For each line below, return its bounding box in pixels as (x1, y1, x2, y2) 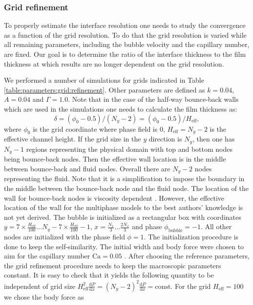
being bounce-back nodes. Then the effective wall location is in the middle (4, 154, 226, 164)
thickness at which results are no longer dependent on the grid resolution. (4, 58, 224, 69)
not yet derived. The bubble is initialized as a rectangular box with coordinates (4, 211, 241, 222)
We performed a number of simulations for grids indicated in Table (4, 75, 204, 85)
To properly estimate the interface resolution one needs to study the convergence (4, 20, 246, 30)
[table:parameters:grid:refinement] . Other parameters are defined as (4, 84, 205, 94)
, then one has (192, 134, 235, 144)
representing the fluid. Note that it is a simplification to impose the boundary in (4, 173, 245, 184)
